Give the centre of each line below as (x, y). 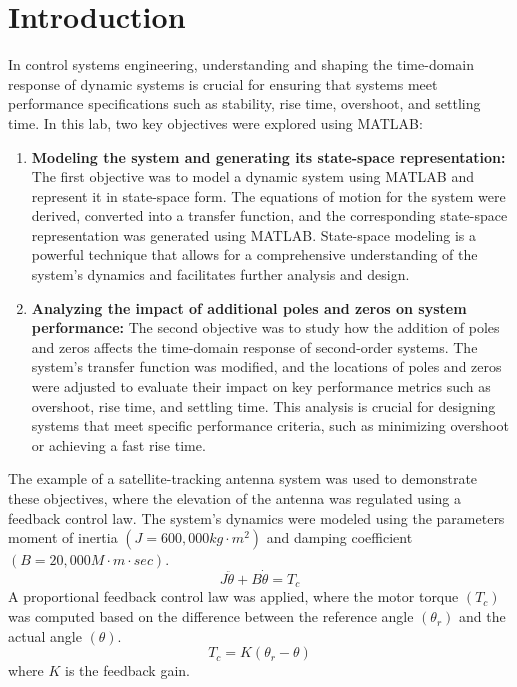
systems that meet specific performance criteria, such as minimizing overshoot (270, 425)
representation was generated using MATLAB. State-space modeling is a (253, 234)
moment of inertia (63, 537)
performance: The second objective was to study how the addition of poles (265, 327)
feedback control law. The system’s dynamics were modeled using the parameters (256, 517)
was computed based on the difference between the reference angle (211, 616)
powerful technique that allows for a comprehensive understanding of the (254, 254)
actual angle (45, 635)
